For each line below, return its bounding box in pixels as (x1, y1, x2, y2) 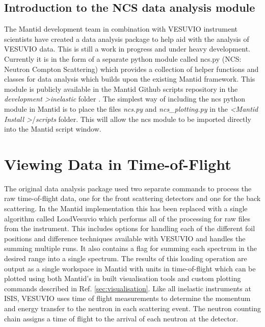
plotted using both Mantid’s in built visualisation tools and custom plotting (4, 273, 241, 284)
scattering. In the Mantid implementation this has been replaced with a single (4, 203, 248, 214)
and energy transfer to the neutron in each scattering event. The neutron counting (4, 303, 261, 313)
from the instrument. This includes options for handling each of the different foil (4, 223, 255, 234)
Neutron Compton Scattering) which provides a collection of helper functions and (4, 63, 259, 74)
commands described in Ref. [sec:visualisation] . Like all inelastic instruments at (4, 283, 251, 293)
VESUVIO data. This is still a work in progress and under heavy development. (4, 43, 250, 54)
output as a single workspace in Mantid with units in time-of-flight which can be (4, 263, 256, 273)
